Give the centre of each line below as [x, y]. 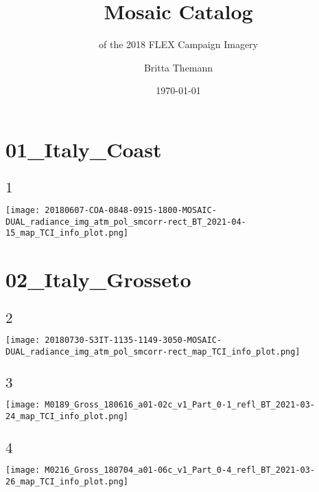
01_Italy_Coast [84, 149]
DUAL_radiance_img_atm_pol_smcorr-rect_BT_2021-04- [126, 222]
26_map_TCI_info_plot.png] [67, 481]
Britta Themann [178, 67]
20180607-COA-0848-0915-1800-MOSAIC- [131, 210]
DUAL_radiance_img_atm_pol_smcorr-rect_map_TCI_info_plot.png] [153, 351]
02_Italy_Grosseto [98, 279]
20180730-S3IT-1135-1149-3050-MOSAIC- [133, 340]
